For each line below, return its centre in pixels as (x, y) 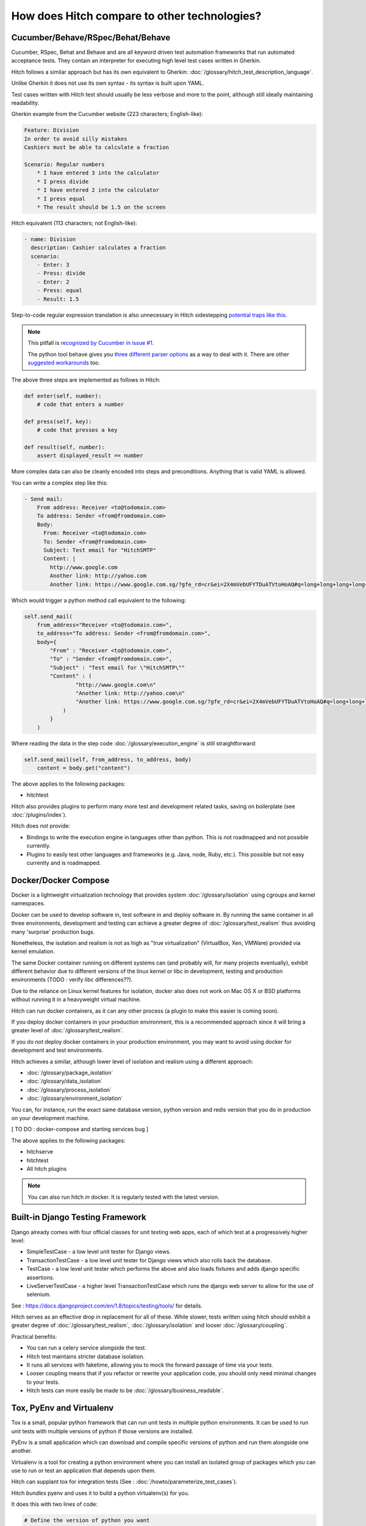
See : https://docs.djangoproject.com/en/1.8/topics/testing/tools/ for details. (107, 1306)
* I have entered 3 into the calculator (98, 173)
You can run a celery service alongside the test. (86, 1348)
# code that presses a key (77, 430)
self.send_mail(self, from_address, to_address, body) (108, 759)
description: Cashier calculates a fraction (98, 248)
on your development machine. (50, 1118)
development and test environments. (57, 1050)
